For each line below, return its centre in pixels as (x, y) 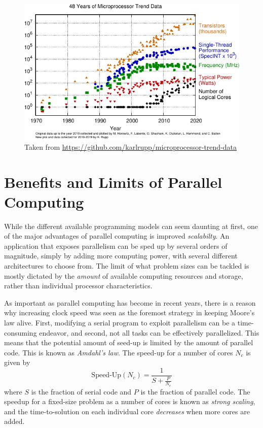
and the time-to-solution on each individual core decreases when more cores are (127, 411)
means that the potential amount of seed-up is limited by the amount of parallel (129, 342)
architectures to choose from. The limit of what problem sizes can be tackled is (127, 266)
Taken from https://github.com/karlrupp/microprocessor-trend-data (131, 146)
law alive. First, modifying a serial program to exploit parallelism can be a (120, 322)
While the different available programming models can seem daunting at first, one (131, 226)
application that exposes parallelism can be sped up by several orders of (116, 245)
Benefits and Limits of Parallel (113, 182)
